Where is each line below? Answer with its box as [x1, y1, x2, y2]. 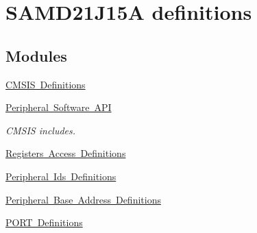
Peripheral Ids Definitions [5, 169, 117, 183]
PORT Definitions [5, 215, 83, 230]
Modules [5, 45, 67, 66]
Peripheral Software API [5, 100, 112, 114]
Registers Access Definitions [5, 146, 126, 160]
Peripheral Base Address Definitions [5, 192, 161, 206]
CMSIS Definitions [5, 77, 86, 91]
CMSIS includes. [5, 123, 76, 137]
